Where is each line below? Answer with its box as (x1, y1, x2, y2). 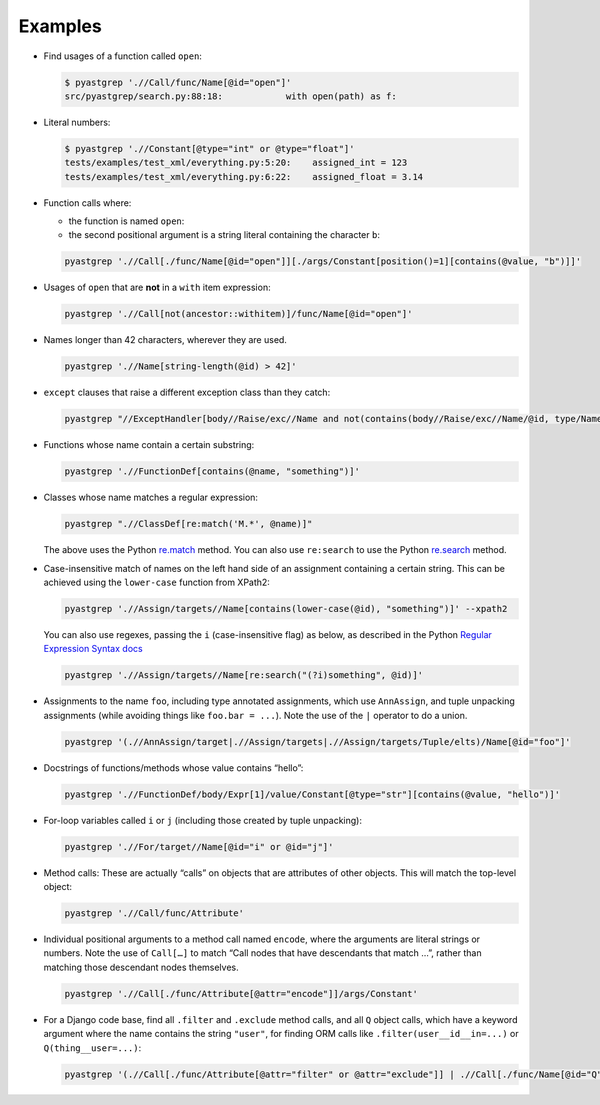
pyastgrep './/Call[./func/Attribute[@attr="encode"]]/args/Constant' (64, 988, 419, 999)
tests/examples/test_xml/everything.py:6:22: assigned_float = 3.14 (64, 171, 424, 182)
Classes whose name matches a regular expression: (43, 491, 259, 504)
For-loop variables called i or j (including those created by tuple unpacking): (43, 814, 363, 826)
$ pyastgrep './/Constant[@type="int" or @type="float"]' (64, 143, 355, 154)
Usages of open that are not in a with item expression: (43, 281, 271, 294)
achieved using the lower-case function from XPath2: (43, 576, 270, 589)
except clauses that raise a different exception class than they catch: (43, 386, 331, 399)
